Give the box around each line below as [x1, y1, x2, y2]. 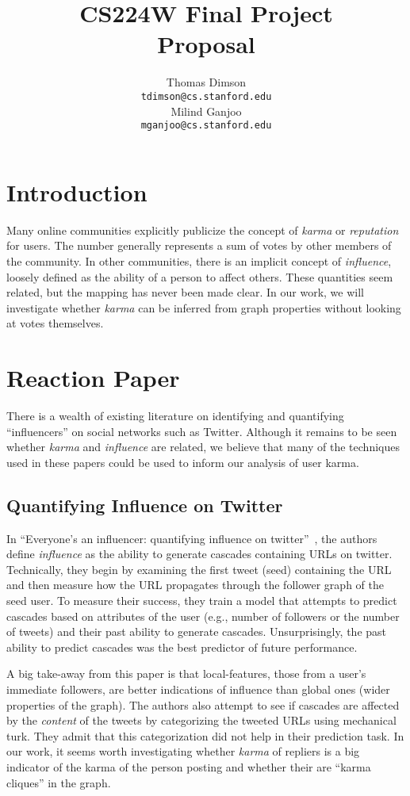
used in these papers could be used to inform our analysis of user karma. [6, 453, 359, 470]
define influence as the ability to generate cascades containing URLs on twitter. [6, 545, 393, 562]
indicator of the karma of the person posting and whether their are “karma [6, 758, 371, 775]
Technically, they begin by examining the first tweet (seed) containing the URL [6, 561, 392, 577]
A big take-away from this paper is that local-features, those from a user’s [6, 665, 366, 682]
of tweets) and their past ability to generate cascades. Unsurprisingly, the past [6, 623, 387, 640]
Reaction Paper [6, 362, 180, 394]
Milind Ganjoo [171, 102, 242, 119]
